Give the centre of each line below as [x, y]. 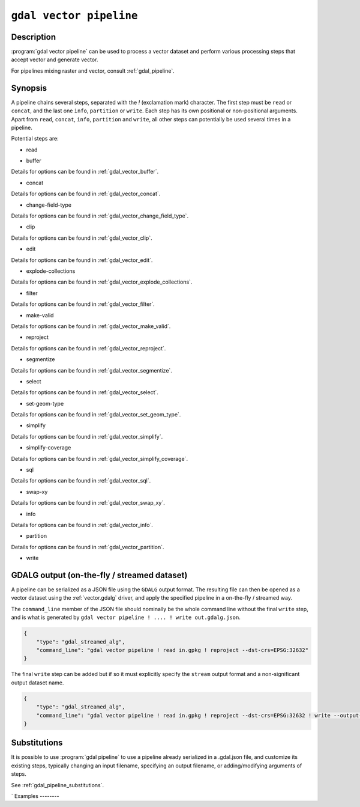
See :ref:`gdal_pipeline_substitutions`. [58, 785]
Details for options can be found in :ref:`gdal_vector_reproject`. [88, 348]
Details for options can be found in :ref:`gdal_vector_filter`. [83, 304]
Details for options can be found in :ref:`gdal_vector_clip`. [82, 238]
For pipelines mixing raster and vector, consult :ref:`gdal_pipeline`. [93, 71]
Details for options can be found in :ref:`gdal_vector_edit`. [82, 260]
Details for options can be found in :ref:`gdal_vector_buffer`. [85, 172]
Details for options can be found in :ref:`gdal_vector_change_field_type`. [100, 216]
